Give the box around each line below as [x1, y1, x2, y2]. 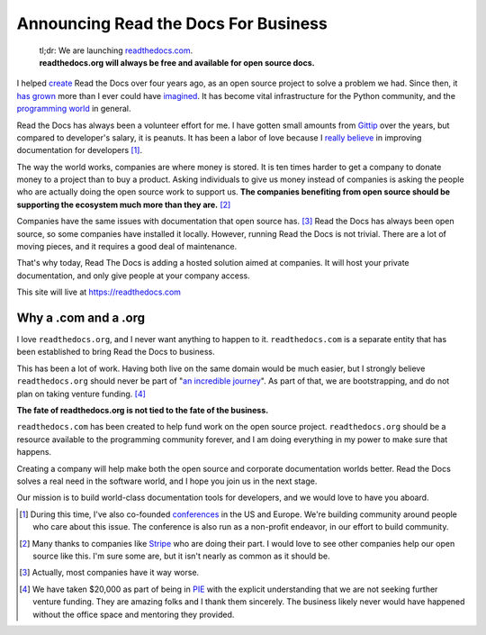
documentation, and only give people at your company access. [16, 270, 251, 281]
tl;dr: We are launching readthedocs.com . [39, 45, 193, 56]
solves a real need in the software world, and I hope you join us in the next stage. [16, 476, 318, 486]
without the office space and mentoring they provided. [32, 609, 235, 620]
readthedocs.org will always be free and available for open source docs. [39, 57, 315, 68]
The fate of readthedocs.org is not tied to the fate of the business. [16, 405, 269, 416]
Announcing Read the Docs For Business [16, 14, 328, 33]
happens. [16, 447, 52, 458]
